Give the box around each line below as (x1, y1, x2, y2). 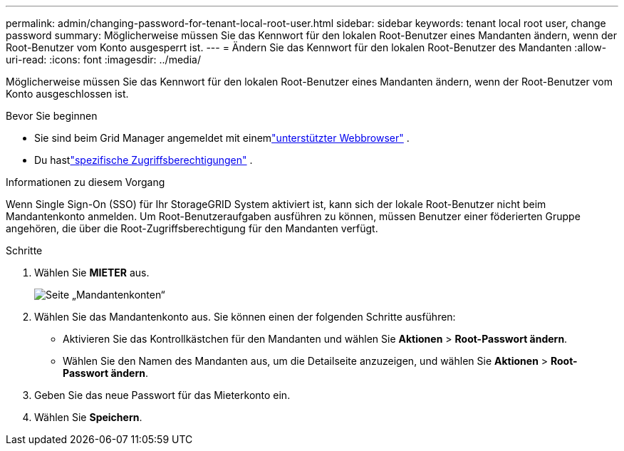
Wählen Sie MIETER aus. (34, 266, 150, 279)
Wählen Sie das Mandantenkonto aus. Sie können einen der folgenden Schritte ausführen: (34, 311, 456, 323)
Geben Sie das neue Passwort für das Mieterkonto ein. (34, 389, 291, 401)
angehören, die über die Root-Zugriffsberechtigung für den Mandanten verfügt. (6, 222, 378, 234)
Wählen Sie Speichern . (34, 411, 142, 423)
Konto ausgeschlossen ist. (6, 88, 129, 100)
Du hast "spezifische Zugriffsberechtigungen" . (34, 154, 253, 166)
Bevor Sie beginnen (6, 110, 98, 122)
